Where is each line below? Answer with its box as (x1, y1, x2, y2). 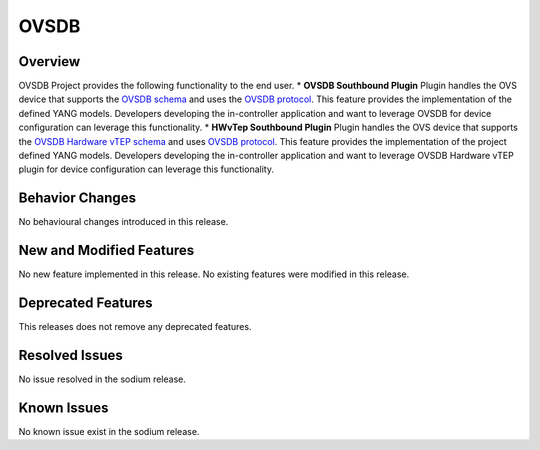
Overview (18, 53, 81, 70)
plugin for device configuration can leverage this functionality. (18, 163, 275, 175)
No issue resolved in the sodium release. (18, 373, 187, 385)
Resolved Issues (18, 346, 124, 364)
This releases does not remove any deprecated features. (18, 321, 252, 333)
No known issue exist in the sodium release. (18, 425, 200, 437)
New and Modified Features (18, 242, 195, 259)
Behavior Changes (18, 190, 137, 207)
